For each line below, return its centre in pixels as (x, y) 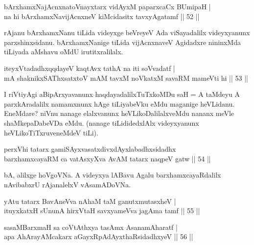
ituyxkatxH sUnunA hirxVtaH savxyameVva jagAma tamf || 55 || (102, 211)
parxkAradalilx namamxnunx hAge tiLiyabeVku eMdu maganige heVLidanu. (119, 103)
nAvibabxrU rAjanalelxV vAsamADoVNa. (67, 184)
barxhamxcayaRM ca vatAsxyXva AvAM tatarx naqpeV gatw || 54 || (107, 158)
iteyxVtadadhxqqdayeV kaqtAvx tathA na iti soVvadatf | (90, 68)
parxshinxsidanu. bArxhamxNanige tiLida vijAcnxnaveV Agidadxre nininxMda (122, 42)
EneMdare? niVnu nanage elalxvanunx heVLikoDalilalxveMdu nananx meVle (119, 113)
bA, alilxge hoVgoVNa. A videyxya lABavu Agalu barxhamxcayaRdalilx (113, 175)
